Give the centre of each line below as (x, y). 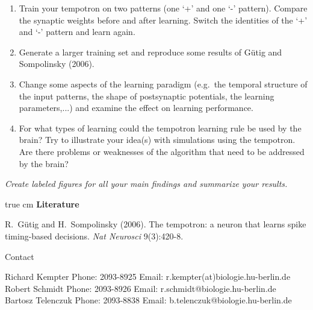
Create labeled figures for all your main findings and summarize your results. (146, 184)
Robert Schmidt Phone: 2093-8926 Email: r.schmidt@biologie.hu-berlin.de (141, 288)
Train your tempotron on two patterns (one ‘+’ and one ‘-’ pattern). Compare (163, 8)
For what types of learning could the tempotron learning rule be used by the (160, 128)
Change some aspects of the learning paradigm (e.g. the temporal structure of (163, 84)
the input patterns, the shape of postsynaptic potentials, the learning (147, 96)
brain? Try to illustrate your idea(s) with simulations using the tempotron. (157, 140)
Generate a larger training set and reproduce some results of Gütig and (150, 52)
